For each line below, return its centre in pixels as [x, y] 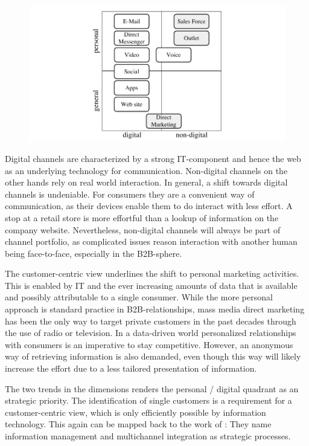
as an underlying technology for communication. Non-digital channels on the [146, 170]
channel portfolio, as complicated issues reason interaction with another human [151, 241]
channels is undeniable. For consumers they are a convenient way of [130, 194]
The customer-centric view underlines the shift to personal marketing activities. [152, 273]
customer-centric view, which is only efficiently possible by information [135, 412]
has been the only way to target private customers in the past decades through [151, 321]
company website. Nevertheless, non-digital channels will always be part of [143, 229]
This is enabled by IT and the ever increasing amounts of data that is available [151, 285]
